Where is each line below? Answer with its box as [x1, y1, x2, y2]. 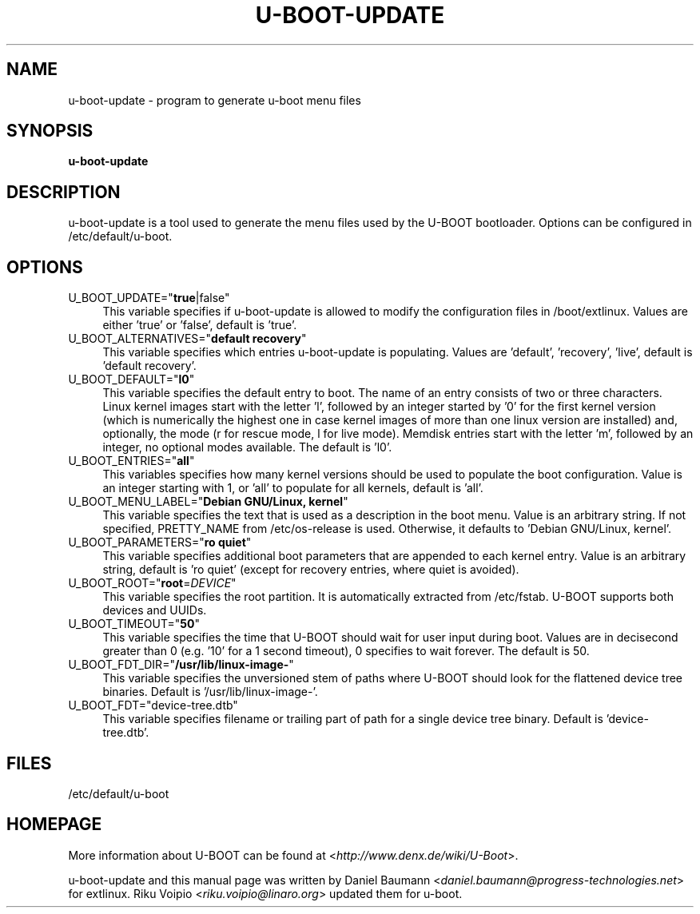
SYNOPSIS [6, 121, 93, 141]
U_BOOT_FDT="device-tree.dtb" [68, 698, 238, 713]
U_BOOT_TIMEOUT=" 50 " [68, 617, 200, 631]
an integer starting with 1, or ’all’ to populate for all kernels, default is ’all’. [102, 481, 483, 495]
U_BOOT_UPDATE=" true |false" [68, 291, 230, 305]
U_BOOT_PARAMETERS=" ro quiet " [68, 535, 252, 550]
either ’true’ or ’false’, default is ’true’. [102, 318, 297, 332]
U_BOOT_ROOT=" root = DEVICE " [68, 576, 237, 590]
